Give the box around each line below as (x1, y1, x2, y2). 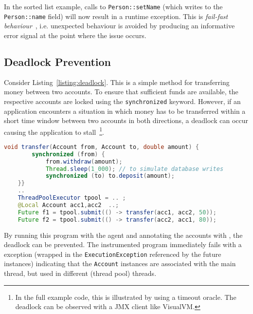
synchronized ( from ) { (32, 150, 105, 158)
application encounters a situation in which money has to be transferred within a (4, 105, 246, 116)
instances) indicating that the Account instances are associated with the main (4, 258, 236, 269)
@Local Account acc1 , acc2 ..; (18, 201, 119, 209)
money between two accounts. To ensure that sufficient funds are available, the (4, 86, 238, 97)
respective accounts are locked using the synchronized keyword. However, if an (4, 96, 241, 106)
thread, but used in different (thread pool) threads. (4, 268, 157, 278)
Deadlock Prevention (4, 54, 111, 69)
